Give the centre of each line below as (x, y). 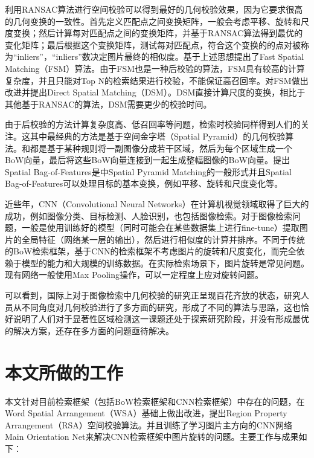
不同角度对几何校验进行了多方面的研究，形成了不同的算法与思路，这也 (161, 307)
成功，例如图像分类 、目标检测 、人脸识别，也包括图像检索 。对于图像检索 (149, 215)
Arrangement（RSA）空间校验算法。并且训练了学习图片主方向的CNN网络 (149, 424)
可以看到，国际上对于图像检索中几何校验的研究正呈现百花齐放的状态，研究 (153, 295)
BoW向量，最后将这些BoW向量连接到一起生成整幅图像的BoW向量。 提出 (147, 160)
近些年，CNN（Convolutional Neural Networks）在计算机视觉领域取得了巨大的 (157, 203)
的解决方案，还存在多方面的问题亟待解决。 (89, 330)
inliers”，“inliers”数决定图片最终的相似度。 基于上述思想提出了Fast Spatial (161, 56)
